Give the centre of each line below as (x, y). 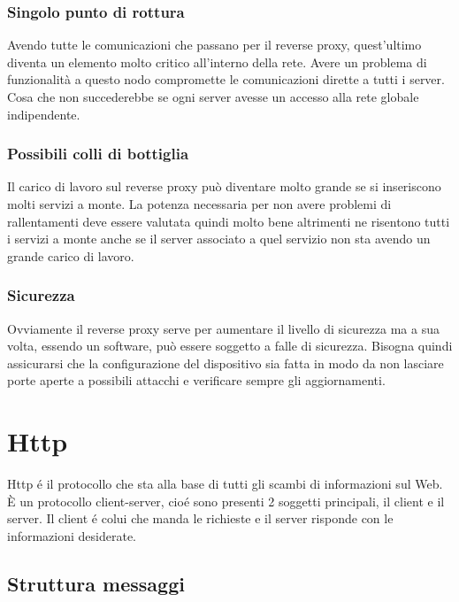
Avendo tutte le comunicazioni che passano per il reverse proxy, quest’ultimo (214, 45)
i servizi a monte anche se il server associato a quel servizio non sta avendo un (219, 239)
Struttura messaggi (96, 583)
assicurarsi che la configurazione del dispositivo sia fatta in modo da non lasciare (226, 363)
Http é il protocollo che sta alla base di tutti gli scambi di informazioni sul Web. (225, 484)
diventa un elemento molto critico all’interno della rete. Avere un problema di (217, 62)
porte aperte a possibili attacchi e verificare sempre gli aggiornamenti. (196, 380)
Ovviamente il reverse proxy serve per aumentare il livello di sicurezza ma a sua (223, 328)
